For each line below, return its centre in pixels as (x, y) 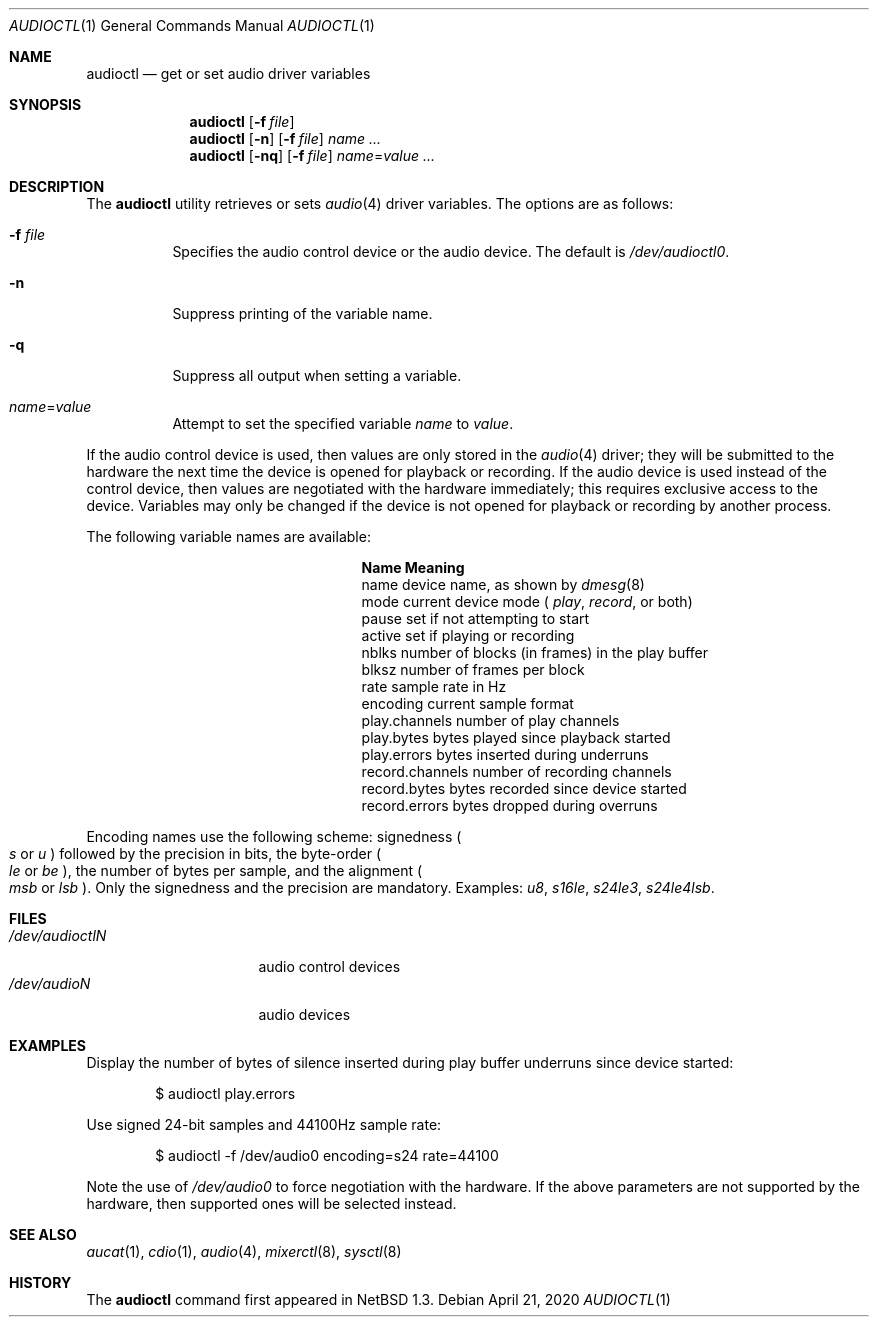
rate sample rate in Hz (434, 686)
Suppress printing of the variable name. (302, 313)
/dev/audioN (50, 983)
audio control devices (329, 966)
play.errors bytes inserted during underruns (505, 754)
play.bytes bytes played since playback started (516, 737)
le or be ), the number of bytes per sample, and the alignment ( (216, 870)
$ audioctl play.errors (225, 1093)
